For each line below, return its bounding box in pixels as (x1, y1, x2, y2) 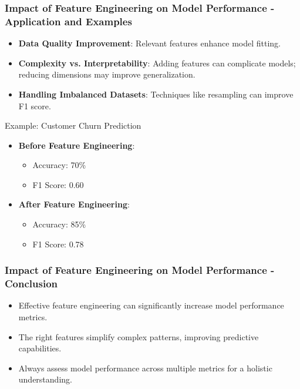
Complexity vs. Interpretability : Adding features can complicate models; (18, 56, 296, 69)
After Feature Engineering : (18, 198, 130, 210)
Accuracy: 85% (32, 218, 86, 230)
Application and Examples (5, 14, 132, 28)
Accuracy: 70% (32, 159, 86, 171)
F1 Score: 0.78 (32, 237, 84, 250)
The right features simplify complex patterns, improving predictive (18, 330, 259, 343)
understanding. (18, 373, 72, 385)
